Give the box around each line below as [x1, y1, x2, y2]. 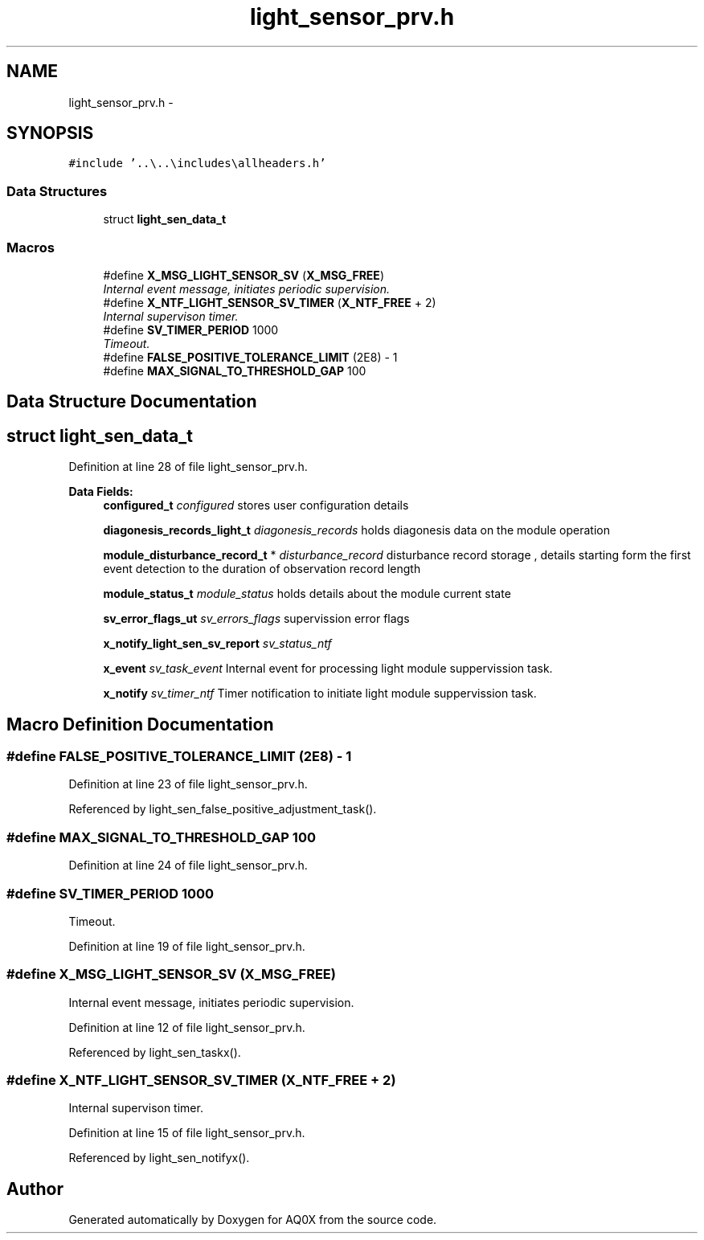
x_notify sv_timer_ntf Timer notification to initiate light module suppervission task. [103, 686, 537, 701]
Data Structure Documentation [6, 391, 257, 412]
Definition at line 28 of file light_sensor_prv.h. [68, 460, 308, 474]
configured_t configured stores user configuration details [103, 498, 409, 513]
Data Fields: [68, 485, 133, 499]
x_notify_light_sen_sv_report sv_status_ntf [103, 636, 332, 651]
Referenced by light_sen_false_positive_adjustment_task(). [68, 802, 377, 816]
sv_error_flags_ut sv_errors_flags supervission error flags [103, 612, 410, 626]
